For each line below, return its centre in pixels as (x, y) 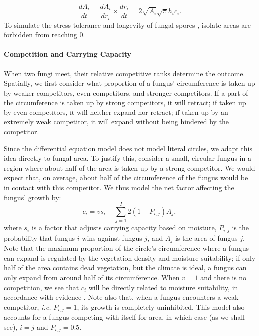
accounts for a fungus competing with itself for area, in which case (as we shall (124, 317)
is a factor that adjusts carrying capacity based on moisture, (124, 228)
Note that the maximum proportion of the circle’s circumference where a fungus (126, 248)
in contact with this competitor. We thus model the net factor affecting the (119, 187)
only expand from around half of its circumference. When (92, 278)
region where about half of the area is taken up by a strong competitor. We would (129, 168)
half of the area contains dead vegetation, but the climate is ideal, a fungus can (125, 268)
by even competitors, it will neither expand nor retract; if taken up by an (116, 112)
